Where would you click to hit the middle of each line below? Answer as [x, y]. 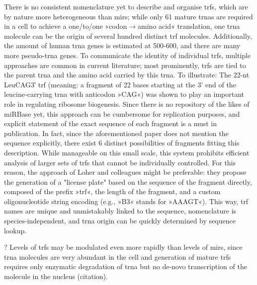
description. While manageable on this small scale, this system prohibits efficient [127, 152]
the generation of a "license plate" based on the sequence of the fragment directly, [128, 181]
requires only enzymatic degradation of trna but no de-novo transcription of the [126, 266]
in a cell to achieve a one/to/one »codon [66, 26]
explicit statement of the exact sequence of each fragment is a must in [111, 123]
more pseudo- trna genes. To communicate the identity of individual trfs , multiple [128, 55]
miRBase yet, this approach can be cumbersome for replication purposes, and [122, 113]
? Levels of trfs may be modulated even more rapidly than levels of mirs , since [123, 247]
